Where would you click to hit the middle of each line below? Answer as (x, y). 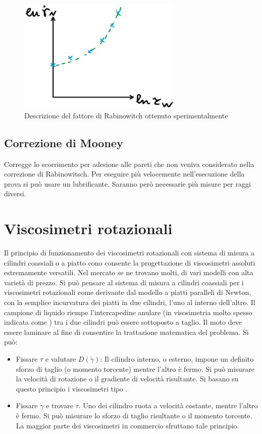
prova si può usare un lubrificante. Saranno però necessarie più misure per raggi (127, 183)
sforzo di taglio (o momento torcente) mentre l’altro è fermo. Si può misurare (135, 368)
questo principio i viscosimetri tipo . (72, 388)
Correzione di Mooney (64, 142)
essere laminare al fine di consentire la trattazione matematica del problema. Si (126, 332)
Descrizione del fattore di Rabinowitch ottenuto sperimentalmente (126, 115)
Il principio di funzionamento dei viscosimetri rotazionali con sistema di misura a (129, 253)
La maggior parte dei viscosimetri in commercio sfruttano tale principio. (127, 425)
